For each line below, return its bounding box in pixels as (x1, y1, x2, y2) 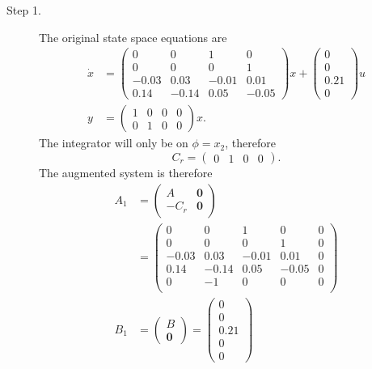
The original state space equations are (39, 28, 227, 45)
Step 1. (6, 2, 41, 18)
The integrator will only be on (39, 134, 188, 151)
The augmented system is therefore (39, 164, 213, 181)
